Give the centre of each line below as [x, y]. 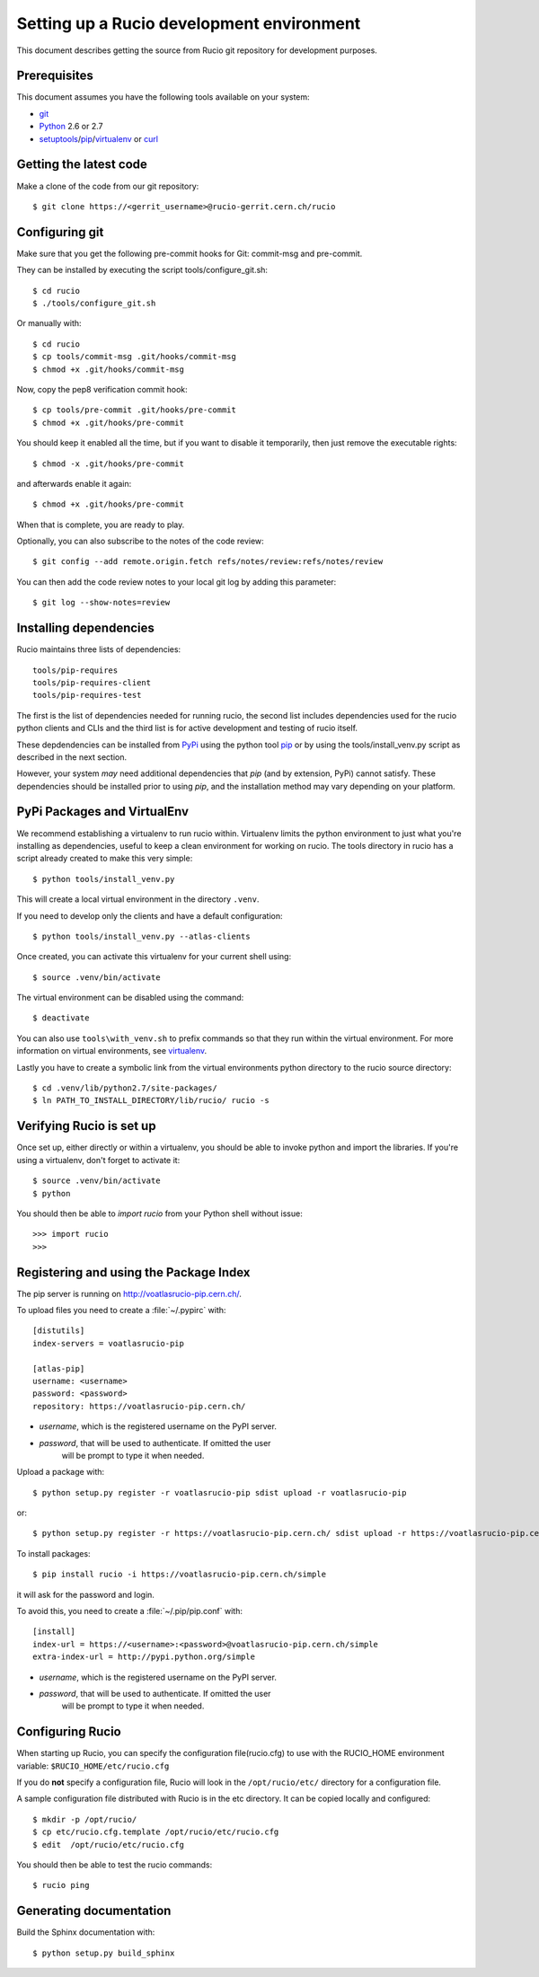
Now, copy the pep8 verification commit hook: [102, 389]
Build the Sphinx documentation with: [86, 1932]
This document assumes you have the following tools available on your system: [163, 97]
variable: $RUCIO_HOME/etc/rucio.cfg [93, 1766]
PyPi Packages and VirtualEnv [102, 812]
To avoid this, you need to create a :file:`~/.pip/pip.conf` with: [129, 1611]
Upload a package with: [61, 1472]
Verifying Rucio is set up [86, 1126]
